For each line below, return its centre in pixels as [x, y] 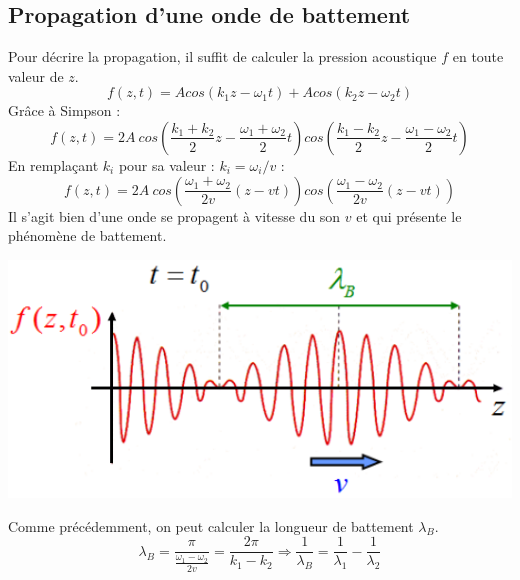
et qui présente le [409, 215]
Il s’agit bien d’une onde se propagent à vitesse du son [174, 215]
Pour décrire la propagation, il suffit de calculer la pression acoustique [222, 56]
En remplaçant [53, 164]
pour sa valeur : [166, 164]
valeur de [36, 75]
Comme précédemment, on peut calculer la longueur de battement [211, 525]
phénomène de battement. [87, 235]
